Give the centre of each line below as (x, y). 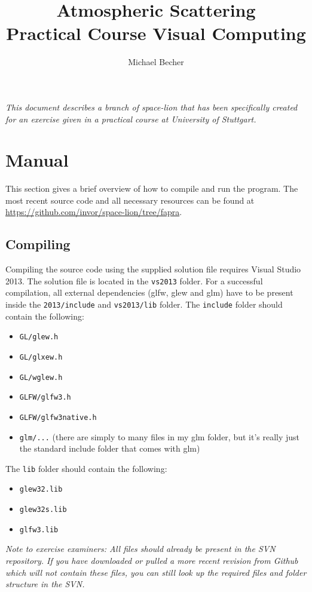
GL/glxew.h (41, 357)
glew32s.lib (43, 510)
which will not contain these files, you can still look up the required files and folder (156, 572)
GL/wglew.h (41, 377)
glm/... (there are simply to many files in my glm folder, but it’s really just (160, 436)
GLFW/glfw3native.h (58, 417)
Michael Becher (156, 62)
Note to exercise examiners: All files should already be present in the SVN (140, 549)
